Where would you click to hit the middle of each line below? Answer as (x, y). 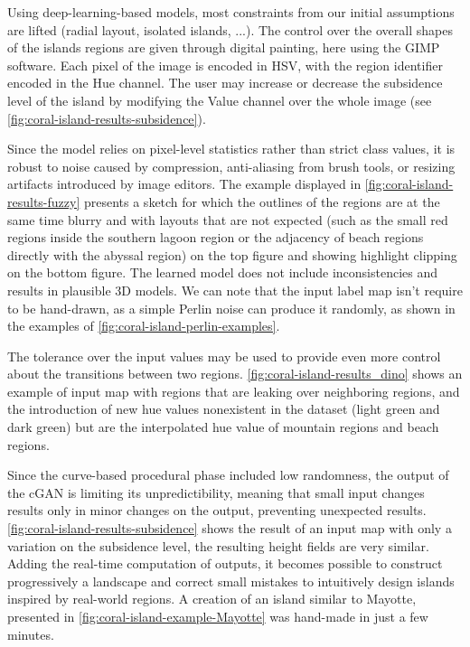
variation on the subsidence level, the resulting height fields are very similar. (218, 545)
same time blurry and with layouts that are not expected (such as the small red (228, 219)
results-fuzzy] (44, 201)
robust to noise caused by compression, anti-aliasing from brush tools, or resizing (231, 166)
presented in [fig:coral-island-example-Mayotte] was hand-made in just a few (218, 616)
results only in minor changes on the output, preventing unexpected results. (217, 510)
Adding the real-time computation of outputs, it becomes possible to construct (225, 563)
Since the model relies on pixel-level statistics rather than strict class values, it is (231, 149)
